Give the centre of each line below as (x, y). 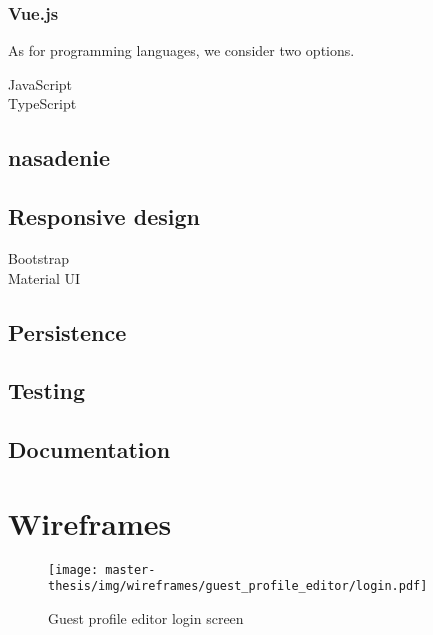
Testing (46, 390)
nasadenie (59, 157)
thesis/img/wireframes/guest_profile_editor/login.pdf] (238, 586)
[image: (73, 569)
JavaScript (40, 83)
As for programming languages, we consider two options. (181, 50)
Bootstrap (38, 257)
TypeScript (42, 103)
